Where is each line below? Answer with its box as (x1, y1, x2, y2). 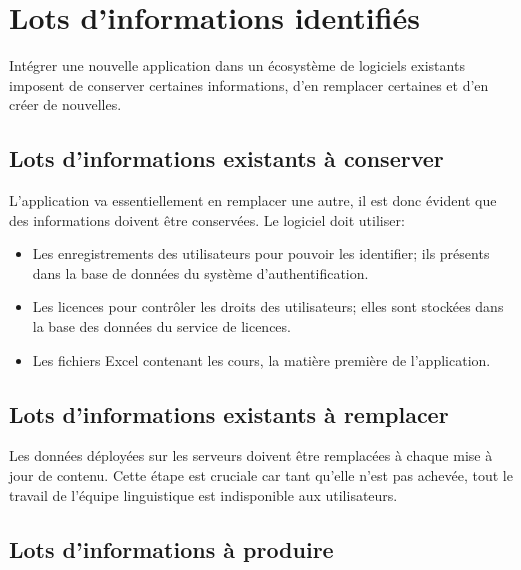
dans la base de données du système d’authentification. (32, 262, 369, 283)
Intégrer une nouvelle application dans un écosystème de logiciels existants (9, 55, 465, 76)
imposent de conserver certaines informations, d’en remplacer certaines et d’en (9, 74, 489, 95)
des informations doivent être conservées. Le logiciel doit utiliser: (9, 209, 405, 230)
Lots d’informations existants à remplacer (9, 398, 449, 429)
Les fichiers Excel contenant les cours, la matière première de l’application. (32, 349, 491, 370)
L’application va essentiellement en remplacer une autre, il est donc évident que (9, 190, 497, 211)
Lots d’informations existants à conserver (9, 143, 444, 174)
